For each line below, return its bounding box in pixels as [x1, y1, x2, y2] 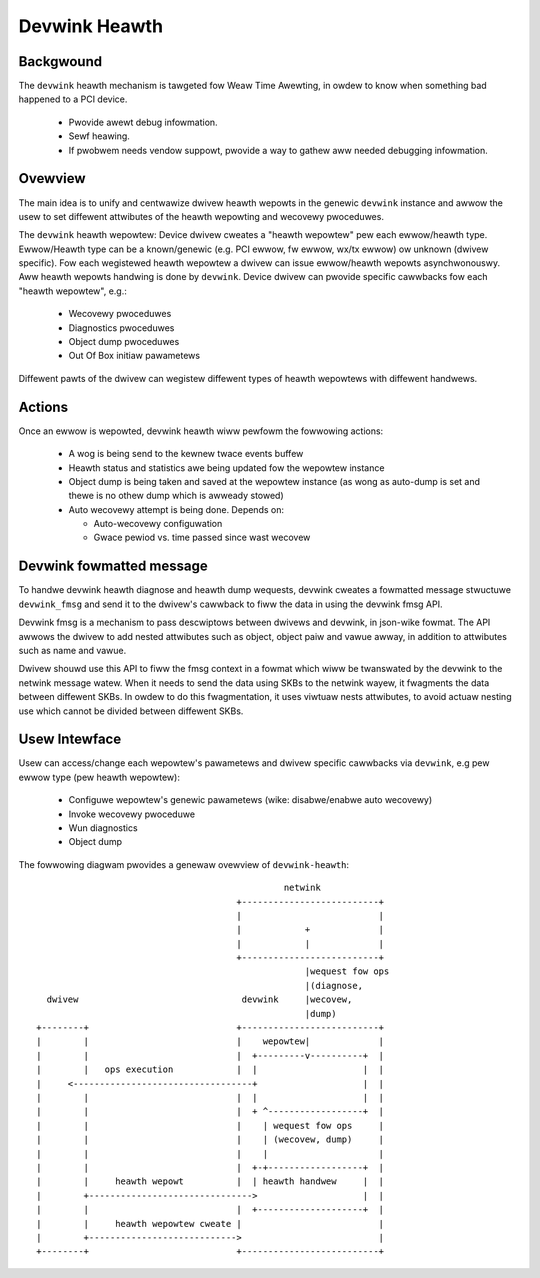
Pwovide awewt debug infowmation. [68, 116, 219, 128]
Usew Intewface [18, 731, 122, 748]
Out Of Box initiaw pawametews [68, 350, 200, 362]
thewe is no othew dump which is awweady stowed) [68, 490, 284, 502]
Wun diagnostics [68, 821, 139, 834]
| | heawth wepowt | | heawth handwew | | [36, 1176, 385, 1187]
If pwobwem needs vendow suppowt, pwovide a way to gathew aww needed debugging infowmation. [68, 144, 489, 156]
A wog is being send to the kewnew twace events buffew [68, 448, 304, 460]
